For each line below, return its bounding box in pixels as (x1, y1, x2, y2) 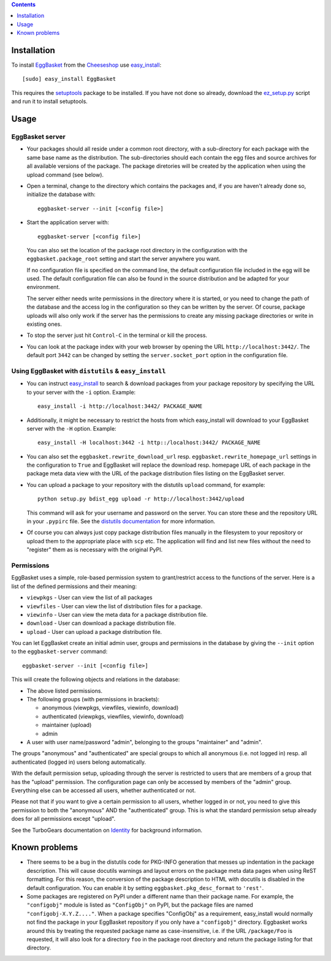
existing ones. (26, 320, 63, 328)
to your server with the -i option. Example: (26, 388, 136, 396)
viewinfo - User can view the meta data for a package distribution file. (26, 611, 208, 618)
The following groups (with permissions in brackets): (26, 696, 159, 703)
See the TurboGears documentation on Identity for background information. (11, 826, 202, 834)
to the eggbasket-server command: (11, 648, 108, 655)
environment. (26, 284, 61, 291)
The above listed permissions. (26, 687, 103, 695)
